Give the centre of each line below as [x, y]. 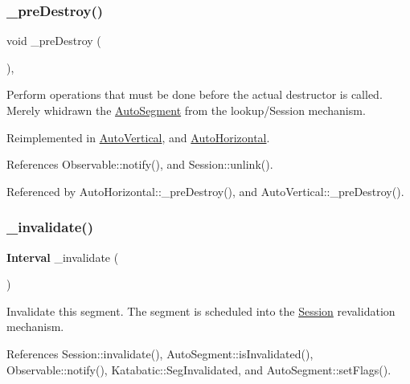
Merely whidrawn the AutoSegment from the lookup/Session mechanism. [186, 110]
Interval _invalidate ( [63, 257]
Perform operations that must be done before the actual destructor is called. [195, 94]
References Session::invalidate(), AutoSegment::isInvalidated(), [160, 353]
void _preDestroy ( [54, 41]
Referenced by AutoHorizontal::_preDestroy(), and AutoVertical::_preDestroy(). [205, 191]
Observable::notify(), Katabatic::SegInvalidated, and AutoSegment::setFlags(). [199, 369]
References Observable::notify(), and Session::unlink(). [140, 164]
